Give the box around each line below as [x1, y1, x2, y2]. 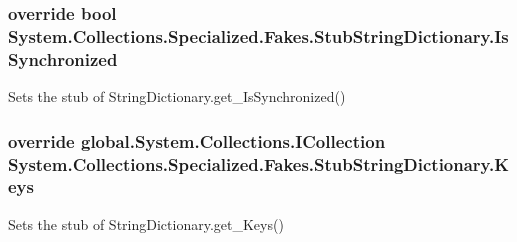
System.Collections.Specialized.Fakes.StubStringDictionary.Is [8, 23, 509, 48]
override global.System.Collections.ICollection [8, 128, 386, 153]
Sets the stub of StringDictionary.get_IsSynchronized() [8, 86, 346, 107]
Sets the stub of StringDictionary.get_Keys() [8, 213, 284, 234]
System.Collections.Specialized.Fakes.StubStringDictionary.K [8, 151, 509, 176]
